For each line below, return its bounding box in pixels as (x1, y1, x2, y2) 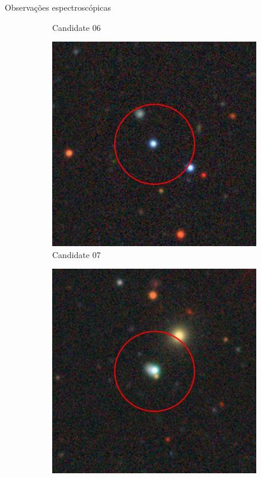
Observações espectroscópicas (5, 1, 111, 13)
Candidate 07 (52, 248, 101, 260)
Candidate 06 (52, 21, 101, 33)
